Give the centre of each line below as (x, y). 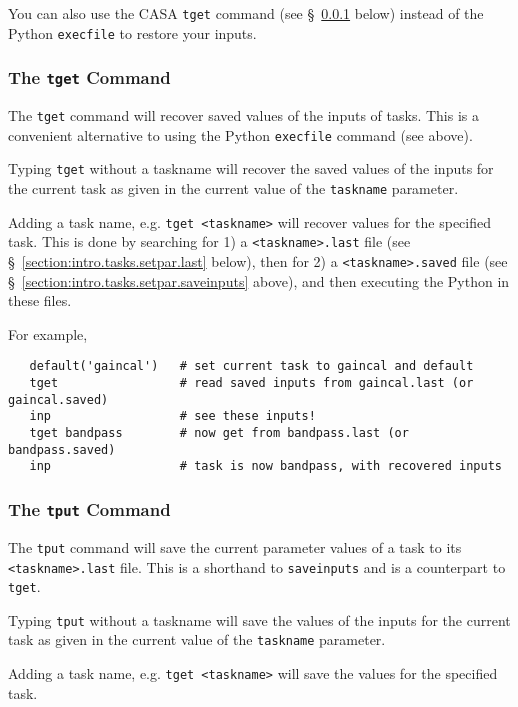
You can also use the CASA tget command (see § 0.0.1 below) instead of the (246, 13)
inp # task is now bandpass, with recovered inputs (265, 466)
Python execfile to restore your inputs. (132, 32)
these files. (40, 300)
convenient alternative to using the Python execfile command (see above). (240, 134)
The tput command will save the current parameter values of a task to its (235, 546)
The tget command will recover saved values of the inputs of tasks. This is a (243, 115)
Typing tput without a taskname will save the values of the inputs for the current (259, 619)
